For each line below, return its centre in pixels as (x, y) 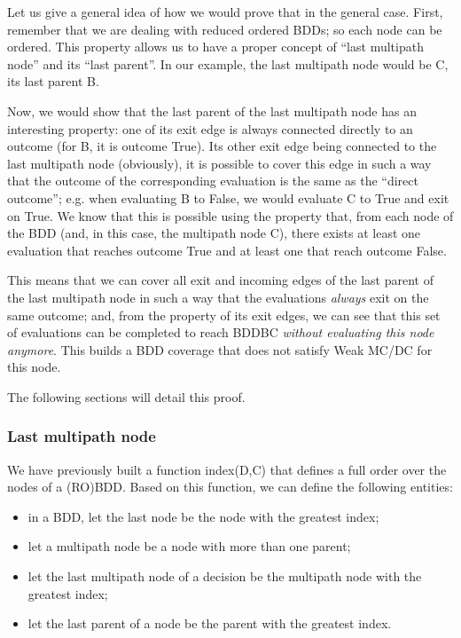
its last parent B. (53, 81)
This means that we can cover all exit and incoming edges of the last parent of (220, 280)
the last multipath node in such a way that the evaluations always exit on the (218, 297)
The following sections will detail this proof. (126, 396)
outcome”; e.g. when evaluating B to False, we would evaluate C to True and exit (228, 197)
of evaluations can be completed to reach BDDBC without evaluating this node (221, 332)
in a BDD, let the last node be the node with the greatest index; (203, 516)
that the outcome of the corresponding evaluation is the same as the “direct (213, 181)
